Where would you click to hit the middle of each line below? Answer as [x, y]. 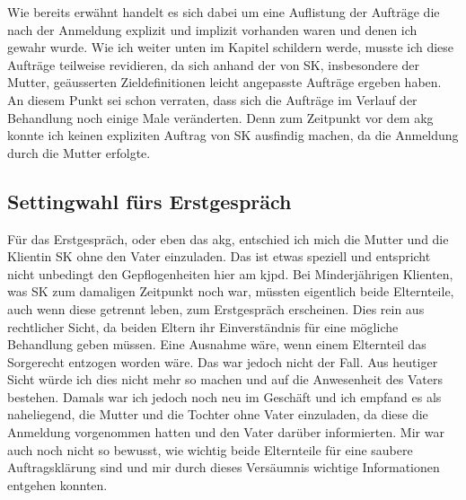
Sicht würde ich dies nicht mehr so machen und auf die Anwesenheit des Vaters [225, 379]
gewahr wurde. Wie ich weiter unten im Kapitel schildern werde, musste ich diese [231, 47]
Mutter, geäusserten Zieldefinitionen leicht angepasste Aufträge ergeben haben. [224, 82]
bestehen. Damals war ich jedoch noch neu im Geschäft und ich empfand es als [224, 396]
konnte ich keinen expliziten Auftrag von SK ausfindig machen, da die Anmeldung [233, 135]
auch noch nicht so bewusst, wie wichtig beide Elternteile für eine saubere [210, 449]
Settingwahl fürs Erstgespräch [149, 201]
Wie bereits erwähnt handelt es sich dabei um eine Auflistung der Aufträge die [224, 12]
